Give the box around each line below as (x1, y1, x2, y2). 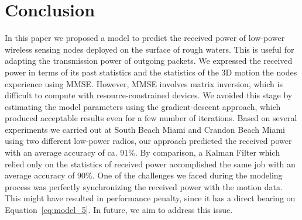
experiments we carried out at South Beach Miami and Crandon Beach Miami (5, 123, 285, 135)
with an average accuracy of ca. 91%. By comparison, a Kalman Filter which (5, 146, 280, 159)
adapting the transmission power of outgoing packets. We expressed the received (5, 54, 293, 67)
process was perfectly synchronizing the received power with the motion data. (5, 180, 283, 192)
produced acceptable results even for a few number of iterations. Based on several (5, 112, 297, 124)
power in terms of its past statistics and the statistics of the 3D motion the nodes (5, 66, 297, 78)
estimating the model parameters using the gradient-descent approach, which (5, 100, 281, 112)
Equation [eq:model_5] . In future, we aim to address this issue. (5, 204, 233, 216)
